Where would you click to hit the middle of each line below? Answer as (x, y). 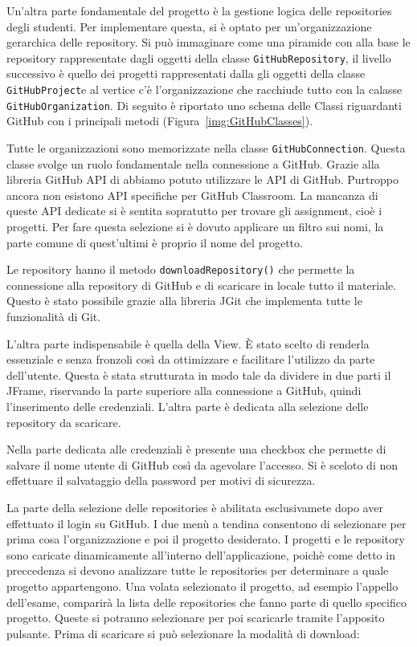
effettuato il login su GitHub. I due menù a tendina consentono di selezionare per (206, 523)
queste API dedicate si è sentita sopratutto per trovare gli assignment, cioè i (194, 211)
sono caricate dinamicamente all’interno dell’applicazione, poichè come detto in (201, 554)
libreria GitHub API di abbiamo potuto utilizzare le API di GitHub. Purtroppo (202, 179)
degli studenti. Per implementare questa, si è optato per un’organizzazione (189, 26)
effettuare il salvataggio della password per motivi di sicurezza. (161, 480)
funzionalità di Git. (54, 316)
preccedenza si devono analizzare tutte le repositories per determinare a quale (198, 570)
